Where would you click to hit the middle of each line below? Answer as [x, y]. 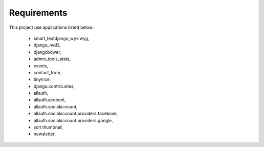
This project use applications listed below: [51, 27]
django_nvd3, [47, 45]
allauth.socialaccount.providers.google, [73, 120]
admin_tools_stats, [52, 59]
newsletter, [45, 134]
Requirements [38, 13]
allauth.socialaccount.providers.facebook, [76, 114]
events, [41, 65]
